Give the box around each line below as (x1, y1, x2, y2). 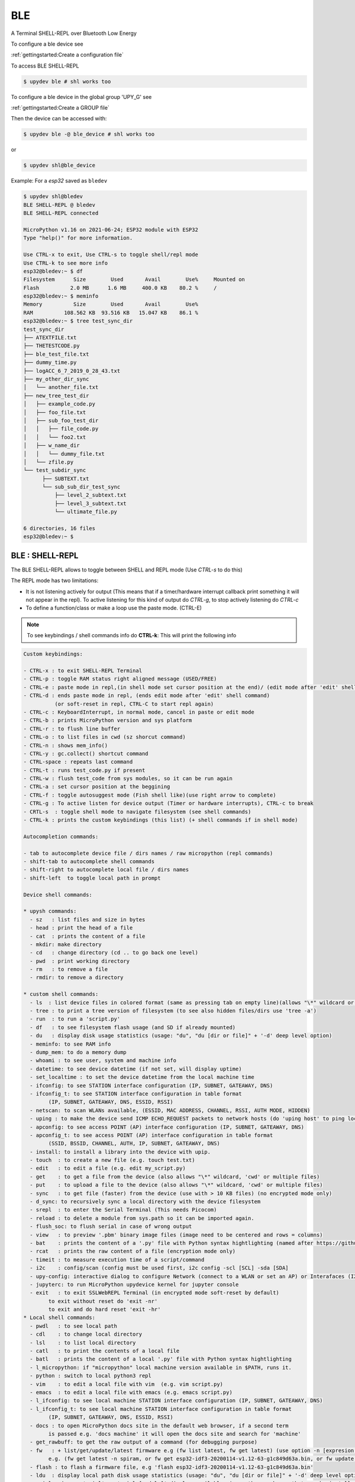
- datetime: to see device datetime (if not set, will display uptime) (30, 1065, 242, 1072)
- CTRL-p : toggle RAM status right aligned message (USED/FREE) (23, 676, 217, 682)
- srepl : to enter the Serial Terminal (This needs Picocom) (30, 1206, 217, 1213)
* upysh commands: (23, 908, 77, 915)
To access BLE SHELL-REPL (11, 62, 79, 69)
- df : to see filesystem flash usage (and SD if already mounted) (30, 1024, 236, 1031)
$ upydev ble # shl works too (23, 78, 111, 85)
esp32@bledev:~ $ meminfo (23, 293, 99, 299)
